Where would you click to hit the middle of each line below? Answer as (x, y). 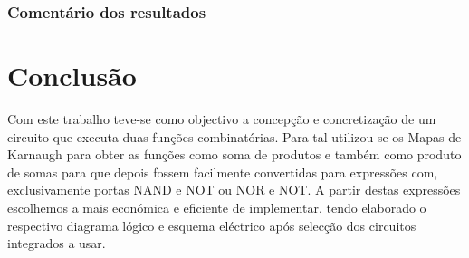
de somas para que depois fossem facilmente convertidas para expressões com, (223, 172)
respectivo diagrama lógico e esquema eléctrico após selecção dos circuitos (212, 225)
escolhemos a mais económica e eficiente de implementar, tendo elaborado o (217, 207)
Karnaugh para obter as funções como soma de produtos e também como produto (234, 154)
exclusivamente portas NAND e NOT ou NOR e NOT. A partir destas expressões (234, 190)
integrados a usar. (57, 243)
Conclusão (72, 76)
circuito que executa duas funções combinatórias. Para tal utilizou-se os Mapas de (234, 136)
